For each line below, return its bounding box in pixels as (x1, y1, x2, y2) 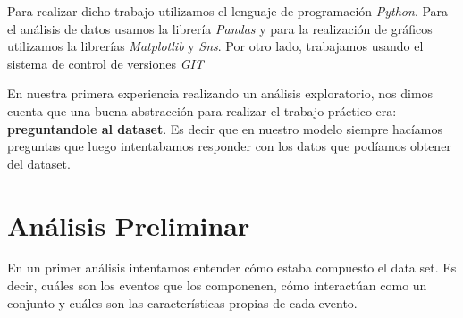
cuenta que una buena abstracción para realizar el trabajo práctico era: (7, 101, 397, 120)
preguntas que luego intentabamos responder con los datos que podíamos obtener (7, 137, 451, 155)
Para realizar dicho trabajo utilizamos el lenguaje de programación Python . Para (7, 2, 449, 20)
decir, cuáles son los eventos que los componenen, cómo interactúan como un (7, 276, 427, 295)
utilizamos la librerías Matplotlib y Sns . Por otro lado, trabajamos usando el (7, 37, 424, 55)
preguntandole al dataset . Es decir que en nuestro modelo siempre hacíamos (7, 119, 443, 138)
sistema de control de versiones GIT (7, 54, 204, 72)
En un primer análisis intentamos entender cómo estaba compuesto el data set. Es (7, 258, 457, 277)
